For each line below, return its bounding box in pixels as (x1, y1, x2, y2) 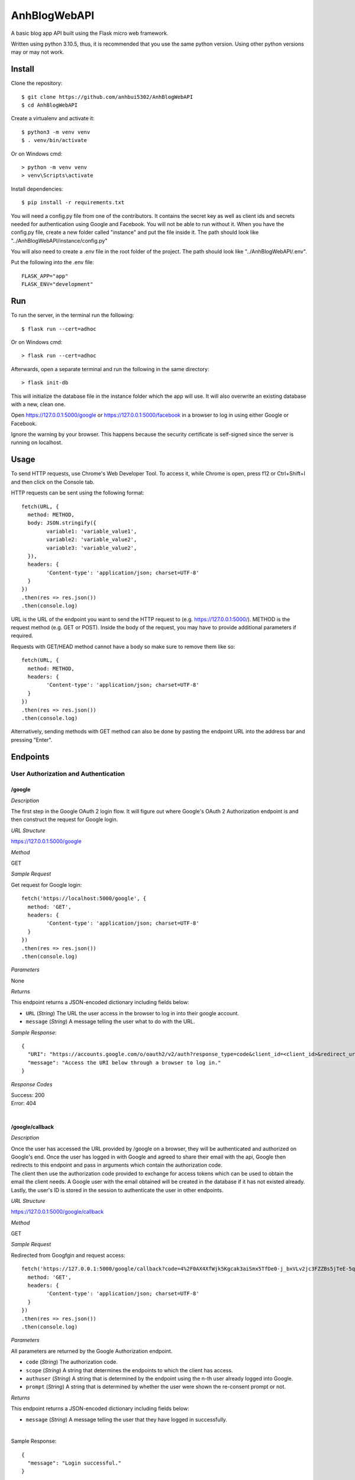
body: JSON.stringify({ (27, 520, 97, 526)
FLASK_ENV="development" (21, 281, 93, 288)
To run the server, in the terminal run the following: (11, 311, 134, 319)
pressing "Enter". (11, 736, 53, 743)
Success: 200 (11, 1092, 45, 1098)
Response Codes (11, 1080, 53, 1088)
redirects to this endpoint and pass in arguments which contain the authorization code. (11, 1162, 222, 1169)
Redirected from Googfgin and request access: (11, 1251, 125, 1259)
